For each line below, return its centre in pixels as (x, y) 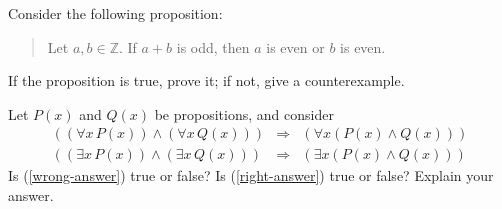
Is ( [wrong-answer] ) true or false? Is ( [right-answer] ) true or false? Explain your (251, 175)
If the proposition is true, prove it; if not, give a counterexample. (206, 80)
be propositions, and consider (244, 113)
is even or (295, 46)
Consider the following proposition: (115, 13)
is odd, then (213, 46)
